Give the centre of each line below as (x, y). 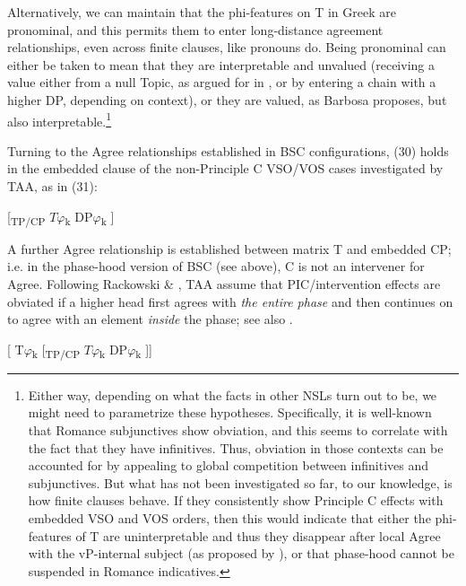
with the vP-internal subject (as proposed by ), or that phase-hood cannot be (241, 553)
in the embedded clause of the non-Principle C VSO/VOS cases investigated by (225, 168)
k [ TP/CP (56, 350)
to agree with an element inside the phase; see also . (150, 319)
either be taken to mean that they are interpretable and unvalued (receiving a (221, 64)
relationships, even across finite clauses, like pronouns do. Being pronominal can (227, 47)
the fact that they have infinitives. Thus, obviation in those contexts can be (236, 447)
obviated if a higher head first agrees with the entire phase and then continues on (230, 301)
